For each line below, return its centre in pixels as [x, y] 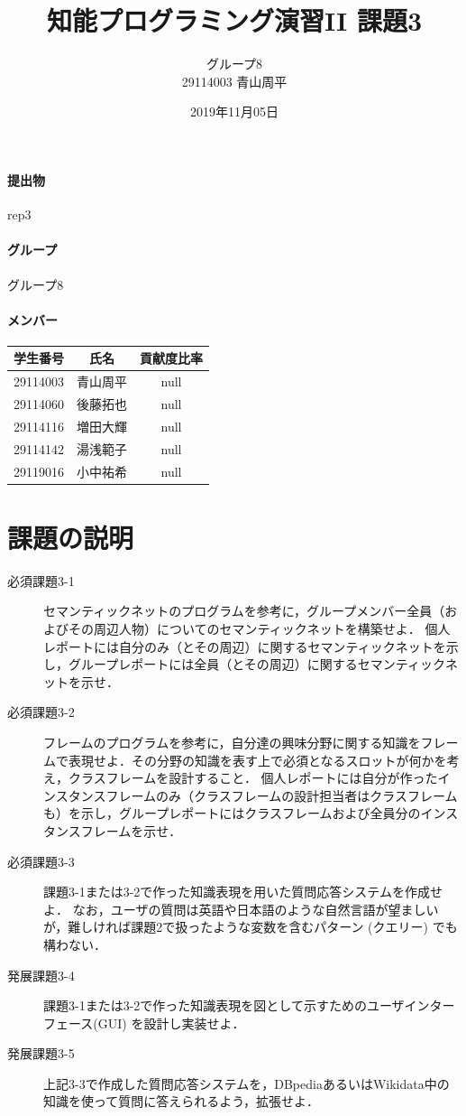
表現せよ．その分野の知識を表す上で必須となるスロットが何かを [257, 760]
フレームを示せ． [131, 830]
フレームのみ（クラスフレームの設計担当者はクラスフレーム [282, 795]
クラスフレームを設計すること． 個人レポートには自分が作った [253, 778]
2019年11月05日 [234, 112]
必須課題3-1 [41, 580]
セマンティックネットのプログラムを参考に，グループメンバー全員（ [244, 611]
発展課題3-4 [41, 975]
